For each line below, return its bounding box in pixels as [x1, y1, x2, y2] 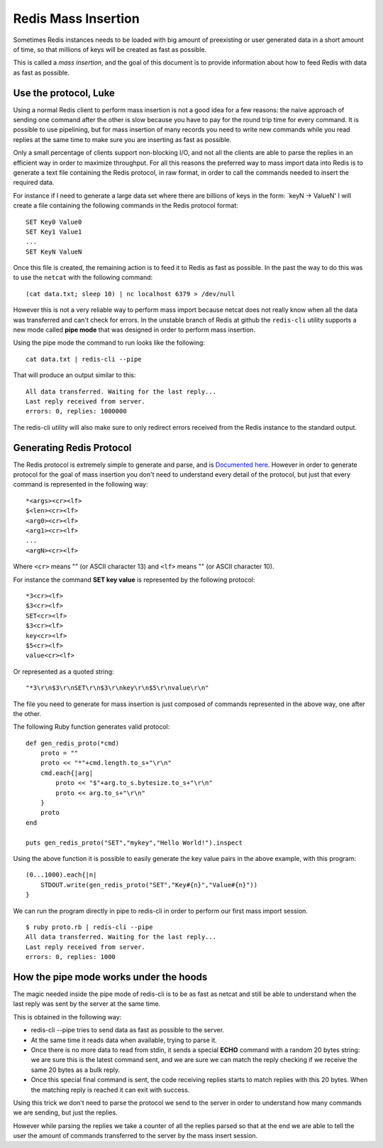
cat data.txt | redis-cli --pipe [26, 355, 142, 363]
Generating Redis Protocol [13, 441, 132, 454]
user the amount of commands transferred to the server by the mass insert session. [13, 1132, 258, 1140]
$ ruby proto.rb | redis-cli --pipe [26, 923, 153, 931]
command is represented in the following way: [13, 480, 148, 489]
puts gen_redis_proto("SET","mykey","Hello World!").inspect [26, 838, 243, 847]
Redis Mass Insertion [13, 11, 140, 26]
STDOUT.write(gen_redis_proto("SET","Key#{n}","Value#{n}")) [40, 881, 258, 889]
